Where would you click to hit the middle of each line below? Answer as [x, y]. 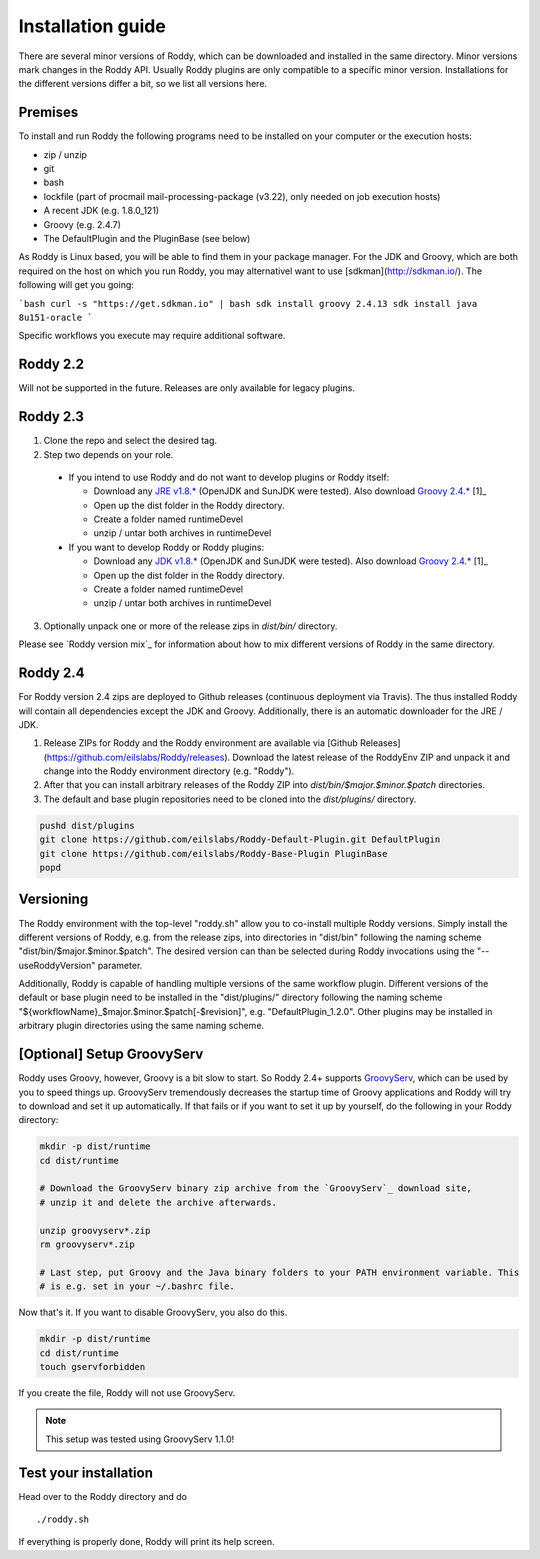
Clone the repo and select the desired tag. [130, 441]
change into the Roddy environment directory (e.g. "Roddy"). [169, 771]
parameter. [120, 965]
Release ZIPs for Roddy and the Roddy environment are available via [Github [201, 743]
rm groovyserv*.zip [87, 1244]
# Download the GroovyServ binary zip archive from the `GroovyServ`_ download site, [255, 1188]
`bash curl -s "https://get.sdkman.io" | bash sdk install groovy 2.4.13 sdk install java [248, 303]
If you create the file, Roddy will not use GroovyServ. [127, 1392]
